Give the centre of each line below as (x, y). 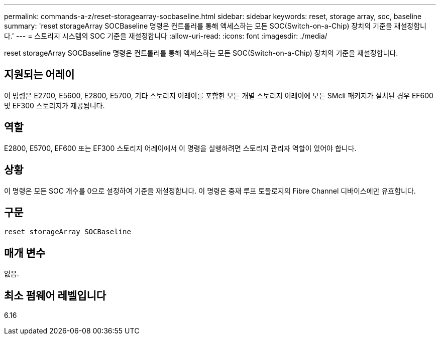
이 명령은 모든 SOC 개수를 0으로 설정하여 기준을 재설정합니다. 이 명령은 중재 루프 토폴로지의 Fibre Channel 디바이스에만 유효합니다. (210, 191)
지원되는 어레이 (39, 75)
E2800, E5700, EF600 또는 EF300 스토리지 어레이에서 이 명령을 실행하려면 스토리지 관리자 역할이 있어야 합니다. (180, 148)
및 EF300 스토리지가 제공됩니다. (54, 105)
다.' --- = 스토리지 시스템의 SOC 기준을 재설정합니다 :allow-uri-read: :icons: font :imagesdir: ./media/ (166, 36)
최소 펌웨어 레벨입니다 (55, 295)
